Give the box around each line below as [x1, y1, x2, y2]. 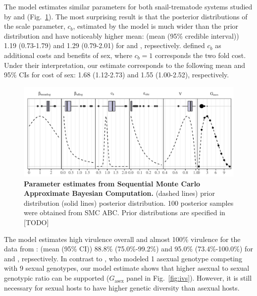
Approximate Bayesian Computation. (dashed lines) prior [24, 188, 215, 198]
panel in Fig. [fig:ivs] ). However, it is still [126, 273, 252, 283]
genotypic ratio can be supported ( [4, 273, 109, 283]
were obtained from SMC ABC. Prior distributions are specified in [24, 207, 225, 218]
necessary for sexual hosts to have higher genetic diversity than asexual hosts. [4, 282, 240, 293]
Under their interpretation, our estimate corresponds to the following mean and [4, 59, 246, 70]
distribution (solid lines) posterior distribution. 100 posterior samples [24, 197, 234, 208]
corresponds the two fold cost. [154, 50, 246, 60]
